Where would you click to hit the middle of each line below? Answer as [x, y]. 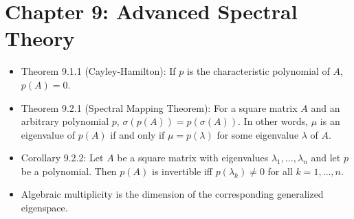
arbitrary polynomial [65, 121]
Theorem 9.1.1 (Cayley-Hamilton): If [98, 71]
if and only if [137, 134]
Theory [40, 38]
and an [325, 107]
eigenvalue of [48, 134]
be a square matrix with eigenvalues [193, 158]
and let [326, 158]
